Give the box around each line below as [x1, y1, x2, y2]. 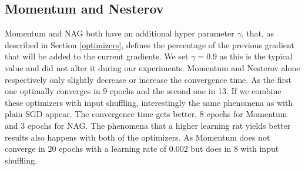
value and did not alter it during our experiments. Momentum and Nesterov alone [5, 61, 300, 74]
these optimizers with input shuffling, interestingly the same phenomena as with [5, 96, 293, 108]
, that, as [241, 27, 274, 39]
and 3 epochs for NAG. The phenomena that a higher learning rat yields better [5, 119, 291, 131]
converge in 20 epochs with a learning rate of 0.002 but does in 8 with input [5, 142, 279, 155]
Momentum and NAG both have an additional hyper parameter [5, 27, 234, 39]
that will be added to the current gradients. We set [5, 50, 189, 62]
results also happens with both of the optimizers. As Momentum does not [5, 131, 270, 143]
